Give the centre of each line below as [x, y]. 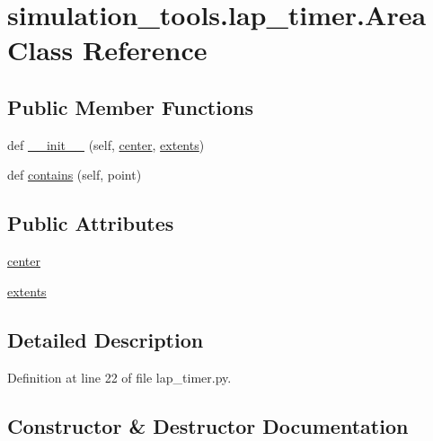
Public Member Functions [130, 106]
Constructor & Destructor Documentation [208, 425]
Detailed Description [106, 339]
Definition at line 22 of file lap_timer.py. [119, 377]
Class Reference [107, 50]
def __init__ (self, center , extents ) [106, 144]
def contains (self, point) [75, 175]
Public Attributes [91, 223]
